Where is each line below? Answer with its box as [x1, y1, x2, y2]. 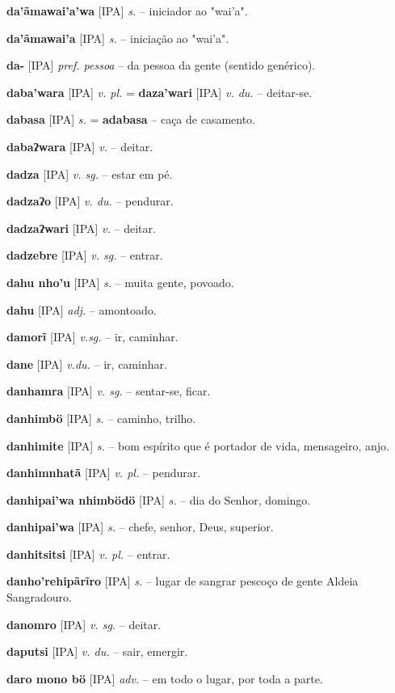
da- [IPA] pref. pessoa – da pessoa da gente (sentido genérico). [6, 57, 316, 74]
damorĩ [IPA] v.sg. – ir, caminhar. [6, 328, 179, 345]
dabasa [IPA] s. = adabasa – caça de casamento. [6, 111, 256, 128]
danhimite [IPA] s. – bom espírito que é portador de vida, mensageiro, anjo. [6, 437, 390, 454]
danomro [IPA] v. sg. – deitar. [6, 615, 162, 632]
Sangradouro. [6, 589, 73, 606]
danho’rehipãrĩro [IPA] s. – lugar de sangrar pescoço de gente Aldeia [6, 573, 359, 589]
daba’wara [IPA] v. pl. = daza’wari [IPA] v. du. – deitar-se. [6, 83, 313, 100]
